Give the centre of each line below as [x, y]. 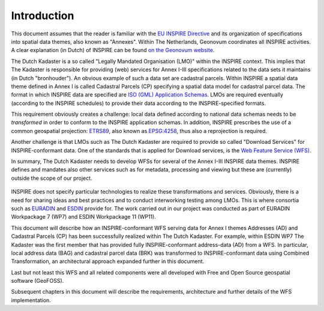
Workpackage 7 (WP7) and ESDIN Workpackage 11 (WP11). [83, 217]
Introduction [43, 16]
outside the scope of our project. [52, 178]
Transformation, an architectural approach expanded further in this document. [108, 261]
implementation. [31, 300]
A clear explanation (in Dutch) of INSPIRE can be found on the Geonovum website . [113, 50]
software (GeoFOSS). [37, 281]
